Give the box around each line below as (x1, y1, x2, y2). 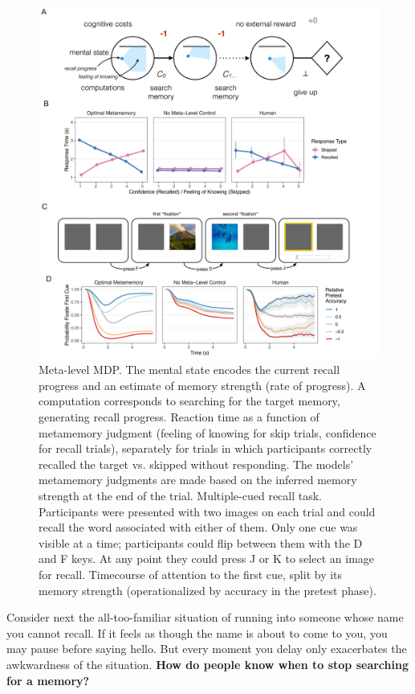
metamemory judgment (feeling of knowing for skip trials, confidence (39, 424, 376, 441)
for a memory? (6, 671, 90, 688)
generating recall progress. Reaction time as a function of (39, 409, 319, 425)
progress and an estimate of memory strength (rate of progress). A (39, 376, 366, 393)
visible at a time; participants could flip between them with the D (39, 534, 363, 551)
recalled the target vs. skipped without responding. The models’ (39, 455, 354, 472)
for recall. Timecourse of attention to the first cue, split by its (39, 565, 343, 582)
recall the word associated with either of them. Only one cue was (39, 519, 358, 536)
